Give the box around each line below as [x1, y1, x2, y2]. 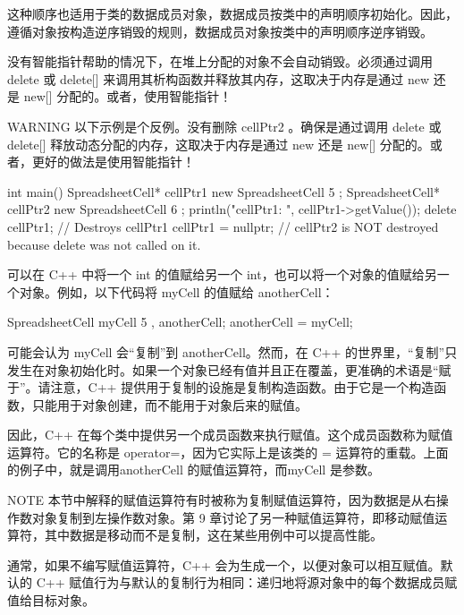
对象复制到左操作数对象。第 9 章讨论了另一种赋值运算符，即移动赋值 [31, 508, 435, 526]
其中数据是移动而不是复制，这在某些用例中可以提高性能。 [44, 525, 383, 544]
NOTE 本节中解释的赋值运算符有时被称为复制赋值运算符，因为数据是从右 [7, 491, 436, 509]
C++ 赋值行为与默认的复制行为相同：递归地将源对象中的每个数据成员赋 [36, 573, 458, 592]
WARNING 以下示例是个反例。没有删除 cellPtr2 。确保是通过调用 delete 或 [7, 116, 442, 135]
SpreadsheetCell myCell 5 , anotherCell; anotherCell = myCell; [7, 312, 353, 331]
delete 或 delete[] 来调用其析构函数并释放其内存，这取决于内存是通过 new [7, 69, 430, 88]
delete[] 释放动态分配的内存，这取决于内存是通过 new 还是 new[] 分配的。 [7, 134, 430, 153]
